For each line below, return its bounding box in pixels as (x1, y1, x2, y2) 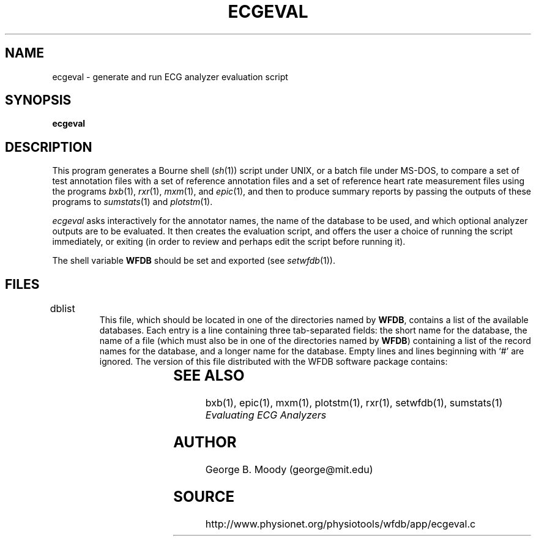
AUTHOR (173, 433, 237, 451)
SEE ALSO (173, 367, 245, 385)
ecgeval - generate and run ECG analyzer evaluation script (52, 71, 288, 82)
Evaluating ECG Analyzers (205, 409, 327, 422)
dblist (50, 302, 75, 315)
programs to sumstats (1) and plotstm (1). (52, 196, 213, 207)
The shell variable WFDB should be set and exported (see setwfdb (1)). (52, 255, 335, 266)
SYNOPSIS (5, 92, 72, 108)
